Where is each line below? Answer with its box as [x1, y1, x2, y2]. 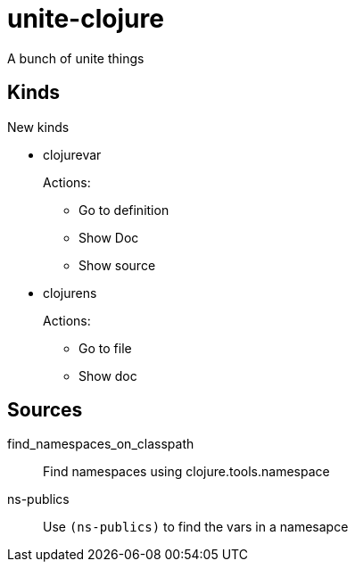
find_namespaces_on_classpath [7, 436, 194, 452]
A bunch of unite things [7, 50, 144, 66]
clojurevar [43, 146, 102, 162]
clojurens [43, 284, 97, 301]
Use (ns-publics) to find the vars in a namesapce [43, 519, 349, 535]
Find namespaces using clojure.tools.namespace [43, 464, 330, 480]
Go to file [78, 340, 132, 356]
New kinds [7, 119, 70, 135]
